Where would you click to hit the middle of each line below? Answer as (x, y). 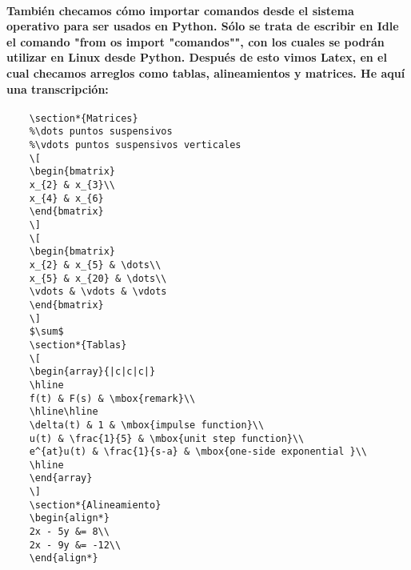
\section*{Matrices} (84, 118)
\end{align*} (64, 558)
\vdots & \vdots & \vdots (98, 292)
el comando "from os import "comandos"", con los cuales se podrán (196, 41)
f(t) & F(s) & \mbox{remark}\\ (112, 398)
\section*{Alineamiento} (95, 505)
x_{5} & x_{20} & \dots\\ (98, 278)
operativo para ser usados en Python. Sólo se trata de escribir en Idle (203, 26)
